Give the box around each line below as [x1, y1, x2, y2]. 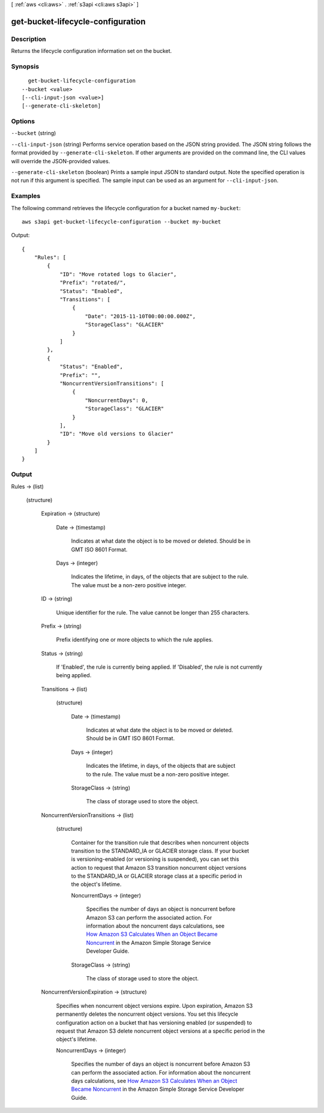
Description [11, 35, 46, 43]
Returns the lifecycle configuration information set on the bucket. [11, 47, 172, 55]
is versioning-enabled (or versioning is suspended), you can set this [71, 855, 239, 863]
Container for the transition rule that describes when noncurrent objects [71, 839, 249, 846]
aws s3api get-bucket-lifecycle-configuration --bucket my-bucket [22, 218, 221, 225]
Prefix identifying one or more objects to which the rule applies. [56, 636, 213, 644]
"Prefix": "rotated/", [59, 279, 127, 286]
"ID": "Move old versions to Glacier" [59, 430, 174, 438]
